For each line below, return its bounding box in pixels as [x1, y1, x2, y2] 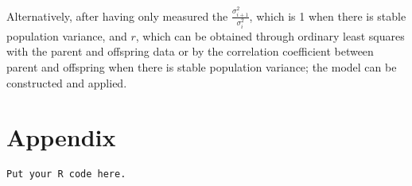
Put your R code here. [6, 169, 126, 180]
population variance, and [6, 27, 127, 44]
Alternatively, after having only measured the [6, 7, 228, 24]
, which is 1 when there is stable [249, 7, 406, 24]
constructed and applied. [6, 74, 127, 91]
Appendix [6, 121, 116, 153]
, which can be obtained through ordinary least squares [135, 27, 405, 44]
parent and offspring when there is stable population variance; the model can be [6, 58, 397, 75]
